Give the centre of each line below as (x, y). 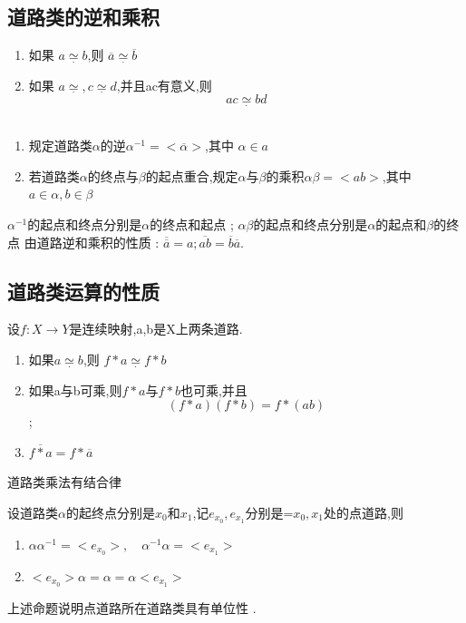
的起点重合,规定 (192, 175)
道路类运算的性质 (83, 291)
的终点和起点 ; (192, 224)
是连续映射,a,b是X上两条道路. (156, 329)
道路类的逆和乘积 (83, 17)
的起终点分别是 (110, 512)
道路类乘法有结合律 (64, 482)
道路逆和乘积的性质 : (98, 242)
